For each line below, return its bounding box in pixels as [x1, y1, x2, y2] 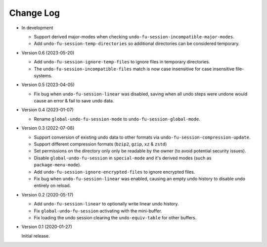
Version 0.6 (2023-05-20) [21, 49, 75, 55]
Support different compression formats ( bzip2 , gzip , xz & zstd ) [34, 141, 167, 147]
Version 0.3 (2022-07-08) [21, 125, 74, 131]
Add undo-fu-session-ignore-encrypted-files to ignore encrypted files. [34, 169, 195, 175]
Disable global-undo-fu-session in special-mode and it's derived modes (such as [34, 155, 212, 161]
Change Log [9, 7, 60, 18]
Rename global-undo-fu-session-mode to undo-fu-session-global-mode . [34, 116, 200, 122]
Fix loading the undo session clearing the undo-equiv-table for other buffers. [34, 214, 197, 220]
